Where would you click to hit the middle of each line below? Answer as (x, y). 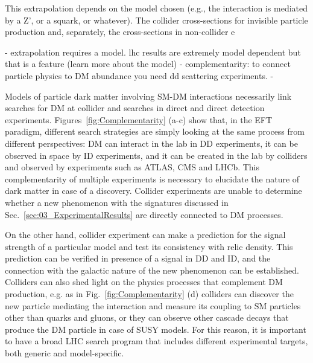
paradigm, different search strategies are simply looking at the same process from (155, 131)
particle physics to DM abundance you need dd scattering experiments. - (139, 75)
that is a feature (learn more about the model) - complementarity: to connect (148, 64)
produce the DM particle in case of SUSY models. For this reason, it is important (156, 329)
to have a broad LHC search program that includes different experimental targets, (156, 341)
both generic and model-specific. (65, 353)
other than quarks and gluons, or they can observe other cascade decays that (147, 317)
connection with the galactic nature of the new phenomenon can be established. (152, 270)
